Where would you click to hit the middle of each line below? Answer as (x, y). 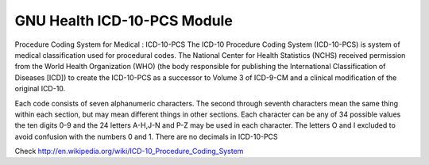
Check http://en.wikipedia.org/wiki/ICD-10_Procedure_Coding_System (129, 152)
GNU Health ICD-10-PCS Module (124, 21)
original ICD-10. (40, 89)
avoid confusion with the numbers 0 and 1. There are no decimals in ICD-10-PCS (146, 136)
